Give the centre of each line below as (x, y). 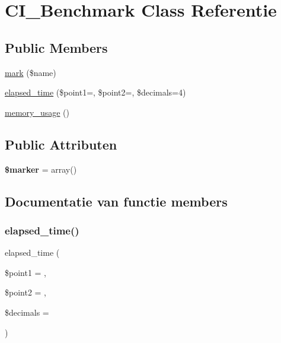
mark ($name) (31, 72)
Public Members (56, 47)
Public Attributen (61, 144)
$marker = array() (41, 169)
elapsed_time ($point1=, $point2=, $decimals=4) (95, 92)
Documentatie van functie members (116, 201)
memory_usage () (37, 112)
